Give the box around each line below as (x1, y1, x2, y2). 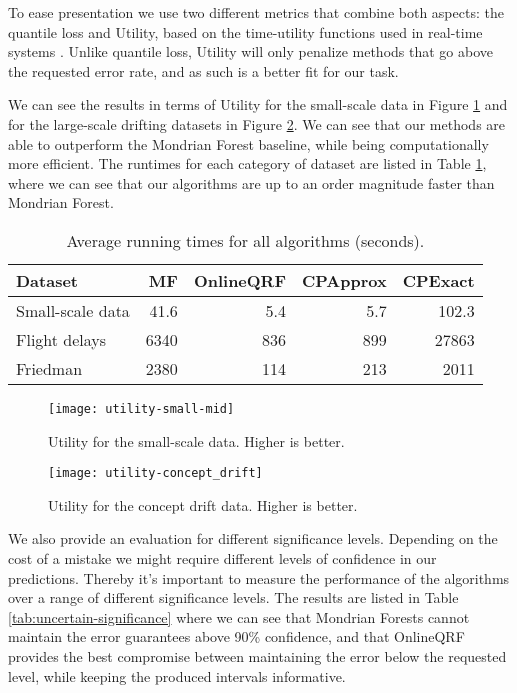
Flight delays (16, 327, 107, 351)
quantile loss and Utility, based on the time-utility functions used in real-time (8, 21, 483, 42)
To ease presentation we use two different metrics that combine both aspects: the (8, 2, 504, 22)
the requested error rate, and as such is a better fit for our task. (8, 60, 399, 81)
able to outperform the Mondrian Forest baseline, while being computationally (8, 133, 489, 154)
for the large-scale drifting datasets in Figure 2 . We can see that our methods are (8, 113, 506, 134)
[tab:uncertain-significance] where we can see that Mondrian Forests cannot (8, 606, 470, 627)
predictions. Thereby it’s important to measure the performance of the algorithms (8, 567, 510, 588)
